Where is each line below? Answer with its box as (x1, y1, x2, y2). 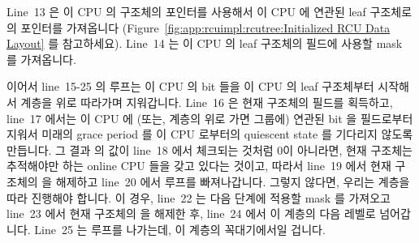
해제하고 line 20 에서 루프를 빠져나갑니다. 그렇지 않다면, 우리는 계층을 (55, 173, 410, 190)
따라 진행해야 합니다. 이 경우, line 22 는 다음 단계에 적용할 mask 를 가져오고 (6, 189, 391, 206)
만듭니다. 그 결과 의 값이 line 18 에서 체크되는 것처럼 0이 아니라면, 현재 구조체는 (6, 141, 413, 158)
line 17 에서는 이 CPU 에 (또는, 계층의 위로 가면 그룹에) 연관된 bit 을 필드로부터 (6, 109, 413, 126)
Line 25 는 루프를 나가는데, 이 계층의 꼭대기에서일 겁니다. (34, 220, 326, 237)
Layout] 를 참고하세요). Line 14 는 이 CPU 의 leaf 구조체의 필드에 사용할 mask (6, 35, 403, 52)
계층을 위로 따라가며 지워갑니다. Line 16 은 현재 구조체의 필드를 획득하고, (20, 93, 393, 110)
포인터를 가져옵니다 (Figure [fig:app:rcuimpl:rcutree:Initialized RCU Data (20, 19, 391, 36)
